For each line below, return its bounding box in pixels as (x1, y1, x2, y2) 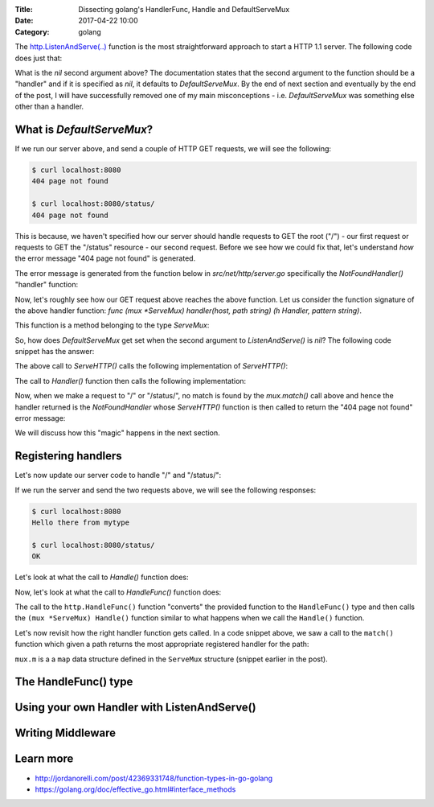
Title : (14, 5, 34, 14)
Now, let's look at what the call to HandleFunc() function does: (14, 587, 222, 597)
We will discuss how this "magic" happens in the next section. (14, 428, 220, 438)
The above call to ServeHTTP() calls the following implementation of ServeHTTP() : (14, 361, 289, 371)
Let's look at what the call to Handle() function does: (14, 572, 189, 583)
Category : (14, 27, 50, 36)
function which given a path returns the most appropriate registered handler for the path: (14, 640, 309, 649)
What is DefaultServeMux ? (14, 122, 154, 136)
